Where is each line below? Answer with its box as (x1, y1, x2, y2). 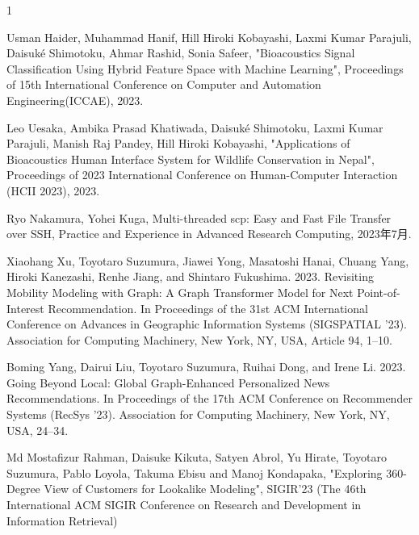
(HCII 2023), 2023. (6, 182, 100, 199)
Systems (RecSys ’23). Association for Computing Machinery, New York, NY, (6, 406, 390, 423)
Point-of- (357, 283, 400, 300)
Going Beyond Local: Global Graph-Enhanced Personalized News (6, 374, 330, 391)
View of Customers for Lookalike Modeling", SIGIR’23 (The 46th (44, 480, 367, 497)
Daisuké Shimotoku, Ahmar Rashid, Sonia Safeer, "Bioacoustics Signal (6, 44, 355, 61)
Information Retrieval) (6, 512, 118, 529)
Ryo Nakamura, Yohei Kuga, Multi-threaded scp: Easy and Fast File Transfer (6, 209, 392, 226)
